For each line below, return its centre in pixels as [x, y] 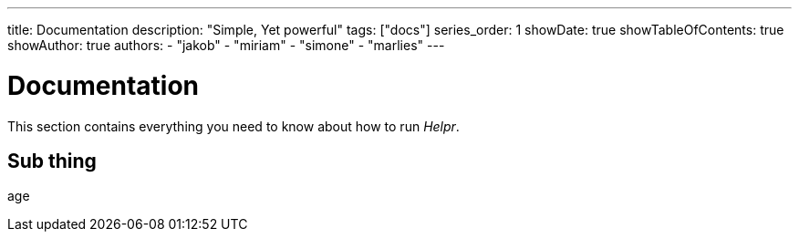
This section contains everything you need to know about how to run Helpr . [233, 126]
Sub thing [52, 161]
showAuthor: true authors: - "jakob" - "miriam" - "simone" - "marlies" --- [226, 45]
